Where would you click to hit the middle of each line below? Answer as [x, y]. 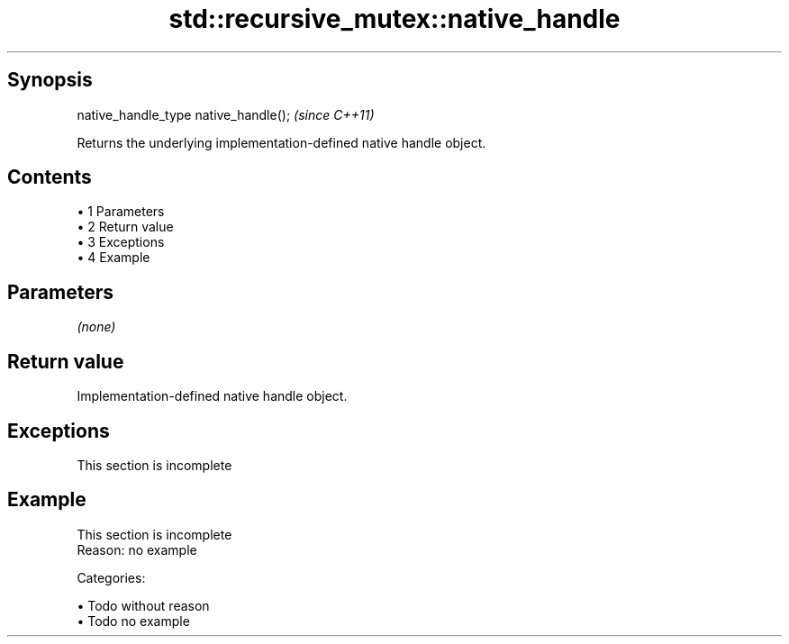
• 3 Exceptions [121, 242]
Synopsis [50, 80]
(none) [96, 327]
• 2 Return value [125, 227]
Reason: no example [137, 549]
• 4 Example [113, 258]
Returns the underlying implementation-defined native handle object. [281, 142]
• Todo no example [133, 621]
